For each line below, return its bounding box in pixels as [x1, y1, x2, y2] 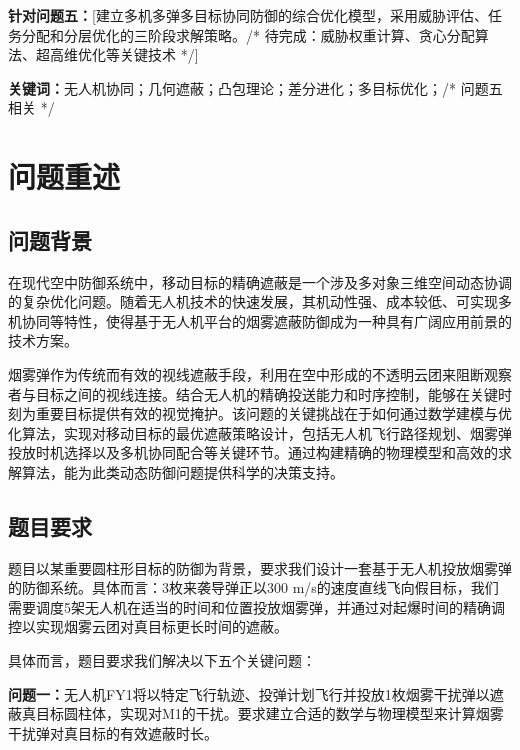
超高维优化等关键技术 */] [35, 44, 199, 65]
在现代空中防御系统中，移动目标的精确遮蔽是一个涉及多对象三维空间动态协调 [8, 271, 512, 292]
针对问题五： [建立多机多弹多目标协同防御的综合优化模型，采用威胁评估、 [8, 5, 488, 25]
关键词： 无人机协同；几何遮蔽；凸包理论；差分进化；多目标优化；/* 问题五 [8, 77, 503, 98]
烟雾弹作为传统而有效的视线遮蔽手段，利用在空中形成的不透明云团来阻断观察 [8, 363, 512, 384]
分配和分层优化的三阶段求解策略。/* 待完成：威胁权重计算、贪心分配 [21, 24, 475, 45]
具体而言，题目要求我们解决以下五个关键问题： [8, 650, 316, 671]
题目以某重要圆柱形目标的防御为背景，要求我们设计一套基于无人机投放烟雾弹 [8, 557, 512, 578]
